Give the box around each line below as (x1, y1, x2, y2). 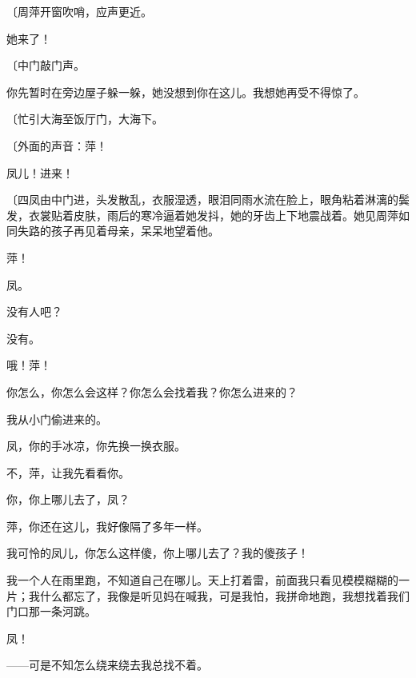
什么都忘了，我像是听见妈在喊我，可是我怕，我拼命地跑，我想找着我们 (39, 587, 410, 604)
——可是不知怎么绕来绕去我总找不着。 (6, 656, 208, 673)
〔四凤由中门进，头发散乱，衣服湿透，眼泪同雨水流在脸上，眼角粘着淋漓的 (6, 191, 398, 208)
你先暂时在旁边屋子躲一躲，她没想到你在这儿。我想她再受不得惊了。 (6, 83, 365, 100)
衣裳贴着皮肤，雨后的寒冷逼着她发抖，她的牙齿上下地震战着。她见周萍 (28, 206, 398, 223)
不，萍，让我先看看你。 (6, 464, 130, 481)
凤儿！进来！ (6, 164, 74, 181)
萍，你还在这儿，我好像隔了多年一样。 (6, 517, 208, 534)
